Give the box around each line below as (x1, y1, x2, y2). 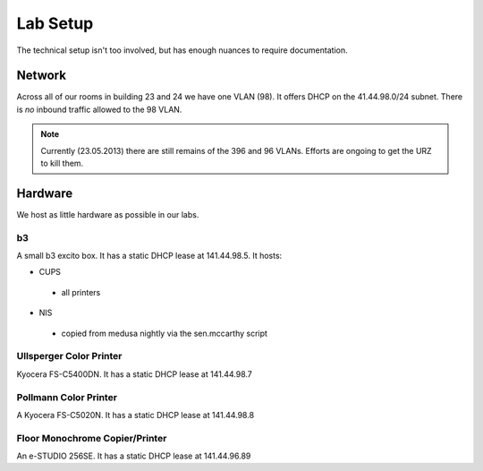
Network (16, 68, 67, 83)
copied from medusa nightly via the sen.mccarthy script (61, 328, 268, 338)
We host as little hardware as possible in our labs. (16, 209, 199, 219)
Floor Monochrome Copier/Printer (16, 432, 167, 444)
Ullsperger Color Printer (16, 350, 123, 363)
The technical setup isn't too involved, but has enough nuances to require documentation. (16, 45, 348, 56)
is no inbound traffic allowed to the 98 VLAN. (16, 104, 182, 115)
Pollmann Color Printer (16, 390, 118, 403)
